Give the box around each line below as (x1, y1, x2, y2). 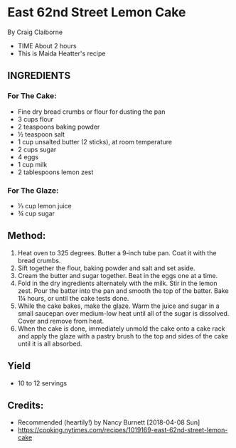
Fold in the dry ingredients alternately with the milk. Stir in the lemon (17, 279, 218, 287)
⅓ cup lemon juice (17, 201, 73, 210)
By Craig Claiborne (7, 28, 63, 36)
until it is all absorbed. (17, 339, 82, 348)
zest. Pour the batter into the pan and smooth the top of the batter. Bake (17, 286, 229, 295)
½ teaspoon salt (17, 129, 65, 139)
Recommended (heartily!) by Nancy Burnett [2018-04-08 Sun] (17, 418, 200, 427)
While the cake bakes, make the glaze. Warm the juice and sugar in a (17, 302, 220, 310)
